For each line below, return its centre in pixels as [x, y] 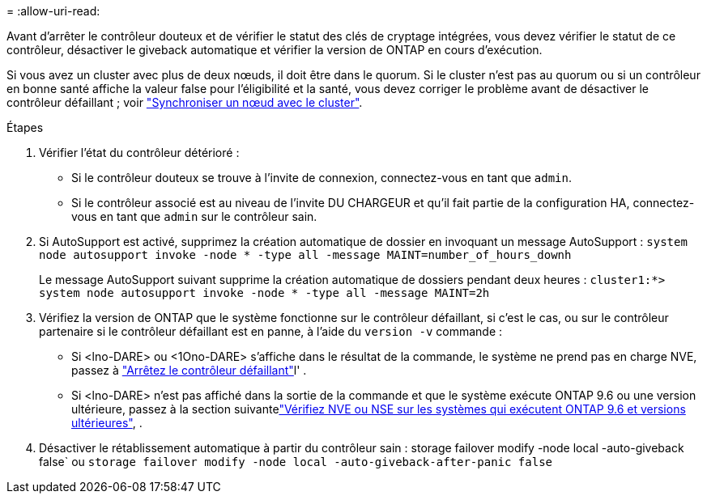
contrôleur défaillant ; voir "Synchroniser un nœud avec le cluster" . [185, 102]
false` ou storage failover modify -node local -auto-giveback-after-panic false [296, 462]
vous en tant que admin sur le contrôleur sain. [194, 216]
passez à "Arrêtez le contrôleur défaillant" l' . [189, 370]
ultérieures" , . [107, 423]
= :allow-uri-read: [53, 11]
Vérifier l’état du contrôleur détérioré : [139, 153]
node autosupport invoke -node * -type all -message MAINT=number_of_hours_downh [305, 255]
